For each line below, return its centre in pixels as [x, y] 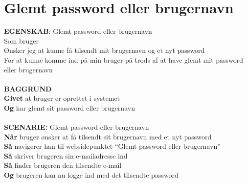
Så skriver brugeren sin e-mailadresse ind [66, 155]
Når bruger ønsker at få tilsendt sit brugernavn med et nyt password [108, 136]
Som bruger [21, 40]
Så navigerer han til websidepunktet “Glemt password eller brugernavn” [112, 146]
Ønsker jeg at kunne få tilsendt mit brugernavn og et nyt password [104, 50]
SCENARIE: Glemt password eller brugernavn [77, 127]
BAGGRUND [28, 88]
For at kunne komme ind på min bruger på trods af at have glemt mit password [124, 59]
